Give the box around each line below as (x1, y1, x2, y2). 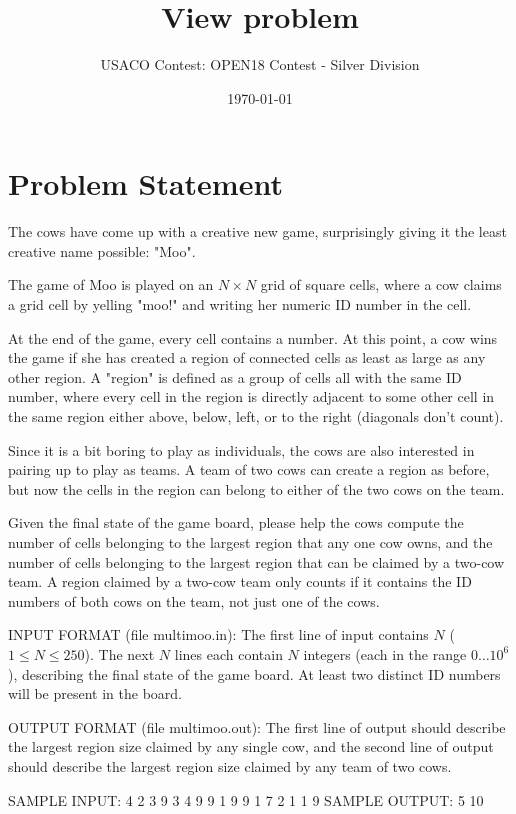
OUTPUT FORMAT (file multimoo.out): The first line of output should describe (8, 716, 506, 737)
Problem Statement (8, 163, 283, 204)
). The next (84, 643, 155, 664)
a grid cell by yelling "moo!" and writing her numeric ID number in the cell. (8, 294, 472, 315)
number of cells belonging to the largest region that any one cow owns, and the (8, 531, 493, 552)
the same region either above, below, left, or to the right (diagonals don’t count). (8, 406, 504, 426)
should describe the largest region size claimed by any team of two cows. (8, 755, 452, 776)
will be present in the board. (8, 683, 183, 704)
